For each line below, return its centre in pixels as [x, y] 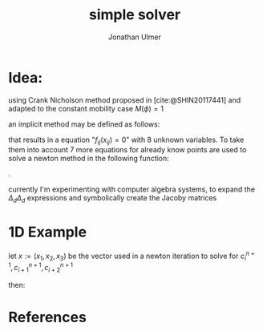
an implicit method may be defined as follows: [84, 124]
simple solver [135, 15]
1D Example [47, 232]
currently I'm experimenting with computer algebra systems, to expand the [131, 189]
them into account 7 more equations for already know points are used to [127, 150]
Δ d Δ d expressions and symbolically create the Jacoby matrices [113, 199]
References [47, 317]
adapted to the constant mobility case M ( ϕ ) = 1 [86, 108]
